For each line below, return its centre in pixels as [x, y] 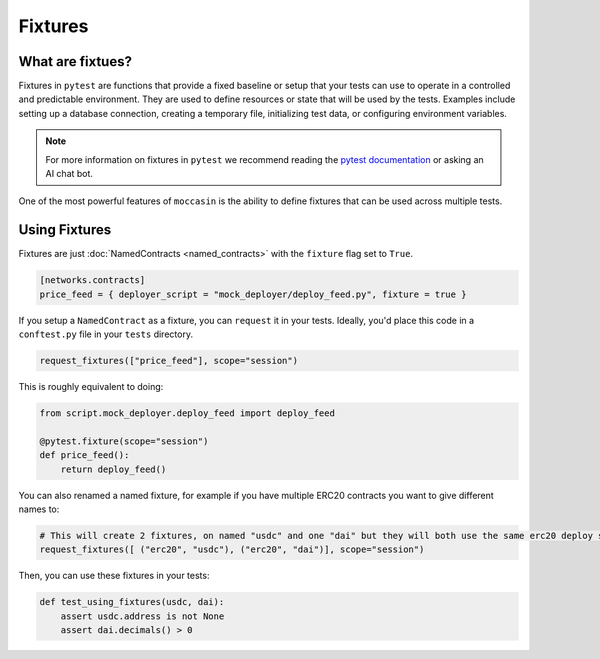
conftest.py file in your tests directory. [106, 334]
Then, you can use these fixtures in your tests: [114, 576]
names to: [39, 509]
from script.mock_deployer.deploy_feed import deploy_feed [187, 413]
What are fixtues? [75, 61]
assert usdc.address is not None [142, 616]
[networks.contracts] [92, 280]
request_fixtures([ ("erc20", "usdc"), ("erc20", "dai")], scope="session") [232, 549]
